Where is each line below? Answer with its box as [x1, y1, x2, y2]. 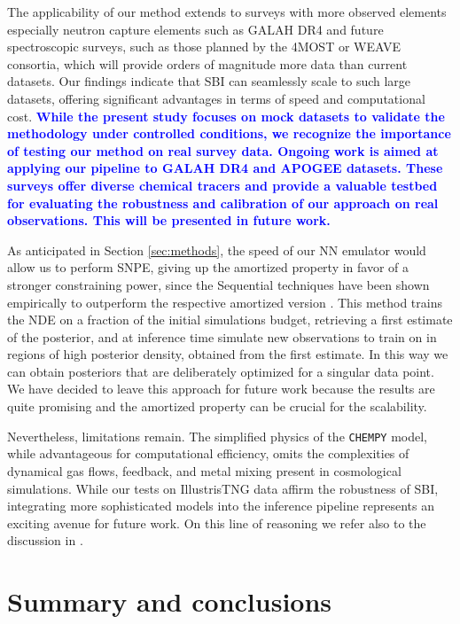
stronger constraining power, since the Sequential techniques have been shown [7, 275, 430, 293]
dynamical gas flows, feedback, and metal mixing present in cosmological [7, 461, 402, 480]
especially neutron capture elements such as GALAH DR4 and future [7, 19, 384, 38]
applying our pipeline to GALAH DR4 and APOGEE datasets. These [7, 159, 443, 177]
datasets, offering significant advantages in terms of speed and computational [7, 89, 425, 107]
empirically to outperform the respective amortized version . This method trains [7, 292, 442, 311]
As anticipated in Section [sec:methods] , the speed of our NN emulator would [7, 240, 426, 259]
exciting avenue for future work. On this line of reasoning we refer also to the [7, 513, 426, 532]
